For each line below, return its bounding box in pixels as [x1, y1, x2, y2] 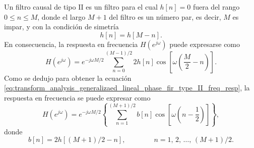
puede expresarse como [169, 38, 240, 49]
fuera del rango [193, 2, 240, 12]
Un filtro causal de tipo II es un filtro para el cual [4, 2, 158, 12]
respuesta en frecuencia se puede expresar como [4, 92, 151, 103]
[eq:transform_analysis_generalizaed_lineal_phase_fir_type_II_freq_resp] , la [4, 82, 250, 93]
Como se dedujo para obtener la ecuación [4, 72, 132, 83]
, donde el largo [37, 11, 86, 22]
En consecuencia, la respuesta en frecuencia [4, 38, 138, 49]
